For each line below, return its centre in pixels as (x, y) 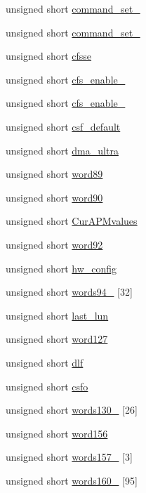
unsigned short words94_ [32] (69, 292)
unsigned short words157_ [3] (69, 457)
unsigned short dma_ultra (62, 150)
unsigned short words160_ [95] (72, 480)
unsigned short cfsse (49, 56)
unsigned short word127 (57, 339)
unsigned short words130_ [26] (72, 410)
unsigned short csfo (47, 386)
